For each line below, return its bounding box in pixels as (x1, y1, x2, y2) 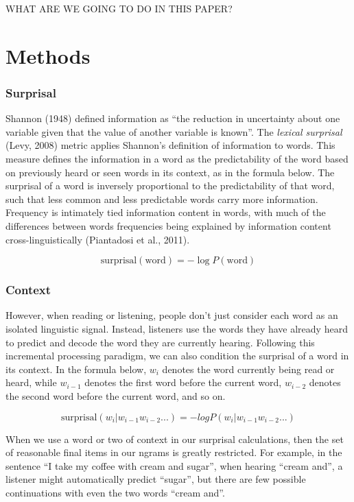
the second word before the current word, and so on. (5, 388, 226, 403)
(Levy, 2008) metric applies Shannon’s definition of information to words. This (5, 138, 335, 152)
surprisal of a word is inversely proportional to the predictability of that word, (5, 178, 335, 193)
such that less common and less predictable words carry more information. (5, 191, 318, 206)
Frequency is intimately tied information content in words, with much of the (5, 205, 326, 219)
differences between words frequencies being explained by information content (5, 218, 331, 232)
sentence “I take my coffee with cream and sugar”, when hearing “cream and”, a (5, 458, 343, 473)
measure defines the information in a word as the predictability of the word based (5, 151, 349, 165)
